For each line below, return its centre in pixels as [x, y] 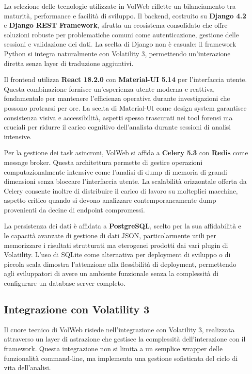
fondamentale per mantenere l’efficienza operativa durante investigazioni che [117, 98]
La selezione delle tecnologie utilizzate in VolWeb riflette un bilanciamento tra [120, 6]
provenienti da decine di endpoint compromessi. [75, 209]
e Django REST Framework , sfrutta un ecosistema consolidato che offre [116, 25]
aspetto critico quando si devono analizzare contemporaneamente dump [110, 200]
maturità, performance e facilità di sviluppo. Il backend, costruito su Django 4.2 [125, 15]
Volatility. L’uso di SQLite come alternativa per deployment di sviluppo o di [117, 254]
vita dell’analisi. [27, 367]
